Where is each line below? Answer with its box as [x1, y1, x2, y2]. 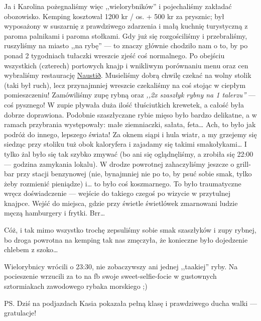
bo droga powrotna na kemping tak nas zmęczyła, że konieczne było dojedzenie [4, 234, 248, 245]
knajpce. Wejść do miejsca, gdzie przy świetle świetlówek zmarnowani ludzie [4, 197, 238, 208]
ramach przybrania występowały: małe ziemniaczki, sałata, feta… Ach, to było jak [4, 119, 256, 130]
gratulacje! [4, 307, 37, 318]
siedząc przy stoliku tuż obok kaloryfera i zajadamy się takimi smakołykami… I [4, 139, 247, 149]
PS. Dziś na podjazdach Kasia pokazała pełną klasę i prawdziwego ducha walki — [4, 297, 257, 308]
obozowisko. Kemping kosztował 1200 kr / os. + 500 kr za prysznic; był [4, 11, 224, 21]
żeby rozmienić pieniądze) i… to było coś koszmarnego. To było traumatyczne [4, 178, 241, 188]
